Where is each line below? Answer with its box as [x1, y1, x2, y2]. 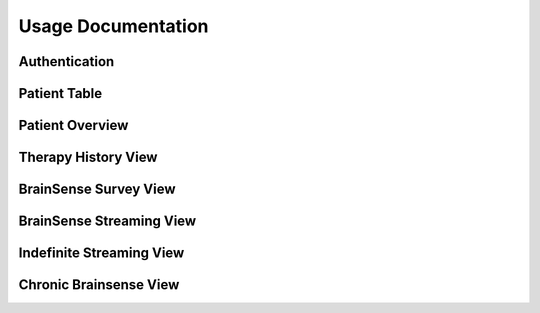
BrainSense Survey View [18, 181, 176, 198]
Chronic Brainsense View [18, 276, 180, 294]
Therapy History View [18, 149, 158, 166]
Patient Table [18, 85, 103, 102]
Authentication [18, 53, 115, 70]
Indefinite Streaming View [18, 245, 185, 262]
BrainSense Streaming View [18, 213, 197, 230]
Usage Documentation [18, 15, 209, 37]
